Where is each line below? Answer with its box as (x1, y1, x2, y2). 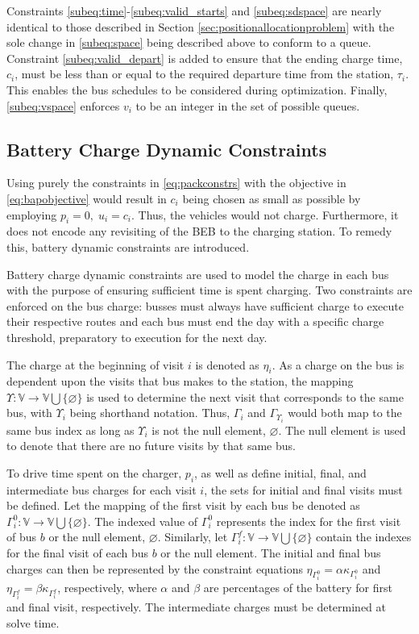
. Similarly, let (157, 528, 228, 545)
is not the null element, (151, 421, 266, 438)
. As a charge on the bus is (272, 356, 404, 373)
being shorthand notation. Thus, (69, 404, 230, 421)
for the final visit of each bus (6, 544, 148, 561)
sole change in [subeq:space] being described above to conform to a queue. (6, 34, 371, 51)
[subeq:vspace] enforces (6, 97, 120, 114)
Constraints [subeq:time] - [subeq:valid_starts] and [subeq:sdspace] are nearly (6, 2, 382, 19)
